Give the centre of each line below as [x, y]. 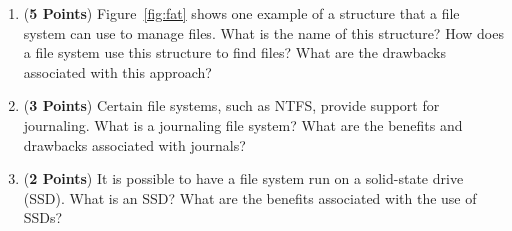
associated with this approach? [117, 71]
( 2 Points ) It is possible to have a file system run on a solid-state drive [243, 178]
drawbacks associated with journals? [134, 144]
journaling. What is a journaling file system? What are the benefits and [243, 124]
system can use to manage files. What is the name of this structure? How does [263, 32]
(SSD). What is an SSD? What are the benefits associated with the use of [250, 197]
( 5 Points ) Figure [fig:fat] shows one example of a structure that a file [241, 13]
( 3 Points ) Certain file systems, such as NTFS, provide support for [231, 105]
